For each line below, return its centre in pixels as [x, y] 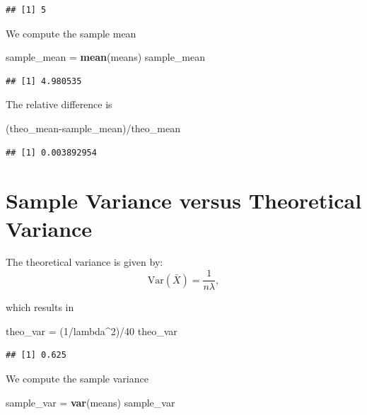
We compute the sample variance [77, 378]
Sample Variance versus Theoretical [184, 200]
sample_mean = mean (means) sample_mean [106, 57]
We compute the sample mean [71, 33]
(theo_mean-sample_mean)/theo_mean [93, 128]
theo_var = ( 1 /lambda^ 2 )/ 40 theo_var [92, 331]
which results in [40, 307]
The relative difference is [59, 104]
